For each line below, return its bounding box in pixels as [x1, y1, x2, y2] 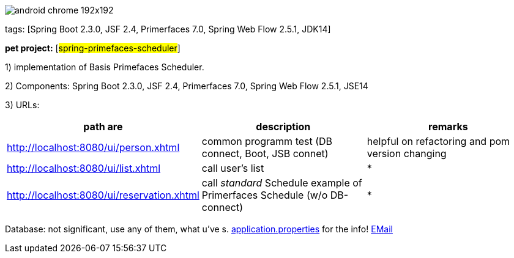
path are [83, 120, 123, 133]
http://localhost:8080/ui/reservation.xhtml [7, 189, 199, 201]
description [256, 120, 311, 133]
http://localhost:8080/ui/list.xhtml [7, 162, 161, 174]
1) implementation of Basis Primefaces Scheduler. [5, 62, 204, 72]
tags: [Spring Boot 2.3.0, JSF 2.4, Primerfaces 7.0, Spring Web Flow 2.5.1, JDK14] [5, 24, 331, 34]
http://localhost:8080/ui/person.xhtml [7, 141, 180, 153]
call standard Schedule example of [201, 177, 362, 189]
